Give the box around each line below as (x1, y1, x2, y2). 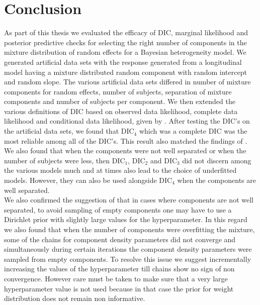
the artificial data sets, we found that (4, 126, 119, 136)
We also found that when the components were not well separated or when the (4, 145, 246, 156)
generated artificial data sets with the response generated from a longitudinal (4, 56, 242, 67)
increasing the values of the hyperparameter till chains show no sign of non (4, 263, 235, 274)
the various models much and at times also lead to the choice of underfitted (4, 165, 237, 175)
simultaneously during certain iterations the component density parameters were (4, 244, 252, 254)
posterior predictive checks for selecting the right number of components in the (4, 37, 247, 47)
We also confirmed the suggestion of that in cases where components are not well (4, 194, 253, 205)
